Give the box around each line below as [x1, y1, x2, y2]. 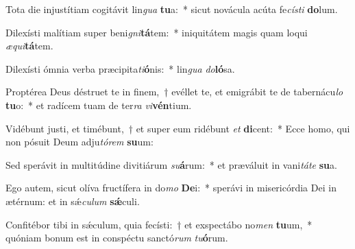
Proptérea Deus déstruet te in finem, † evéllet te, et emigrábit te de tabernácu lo [5, 84, 343, 99]
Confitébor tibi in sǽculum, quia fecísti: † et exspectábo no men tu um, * [5, 217, 313, 231]
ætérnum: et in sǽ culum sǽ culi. [5, 193, 140, 208]
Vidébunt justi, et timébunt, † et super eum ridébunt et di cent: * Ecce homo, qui [5, 121, 350, 135]
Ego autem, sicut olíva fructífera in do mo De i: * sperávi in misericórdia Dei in [5, 180, 336, 195]
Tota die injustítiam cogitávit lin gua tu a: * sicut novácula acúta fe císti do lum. [5, 2, 338, 16]
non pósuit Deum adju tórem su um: [5, 134, 154, 149]
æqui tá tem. [5, 38, 53, 53]
